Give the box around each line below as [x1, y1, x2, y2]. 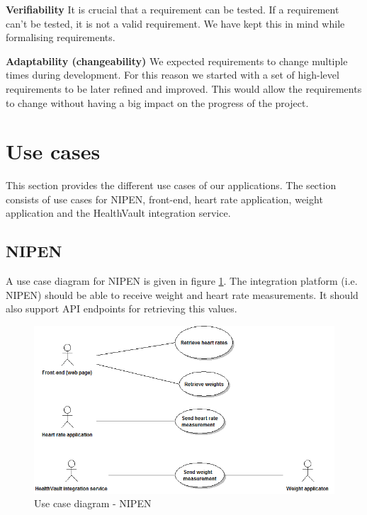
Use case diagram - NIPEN [34, 496, 152, 511]
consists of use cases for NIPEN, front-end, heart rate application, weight [6, 191, 323, 206]
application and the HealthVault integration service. [6, 205, 231, 220]
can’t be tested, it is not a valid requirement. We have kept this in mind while [6, 16, 345, 30]
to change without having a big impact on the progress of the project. [6, 95, 309, 110]
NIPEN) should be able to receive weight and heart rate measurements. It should [6, 287, 358, 302]
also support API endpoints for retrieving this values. [6, 301, 237, 316]
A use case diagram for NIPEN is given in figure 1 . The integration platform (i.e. [6, 273, 358, 288]
